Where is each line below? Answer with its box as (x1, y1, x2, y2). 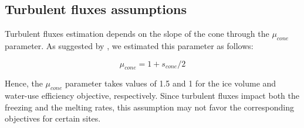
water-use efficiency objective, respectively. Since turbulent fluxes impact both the (5, 89, 299, 102)
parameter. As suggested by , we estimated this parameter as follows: (5, 40, 254, 51)
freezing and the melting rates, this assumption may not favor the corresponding (5, 101, 294, 113)
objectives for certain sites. (5, 112, 101, 124)
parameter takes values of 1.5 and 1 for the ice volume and (65, 77, 276, 89)
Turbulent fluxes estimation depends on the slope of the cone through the (5, 27, 269, 40)
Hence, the (5, 77, 43, 89)
